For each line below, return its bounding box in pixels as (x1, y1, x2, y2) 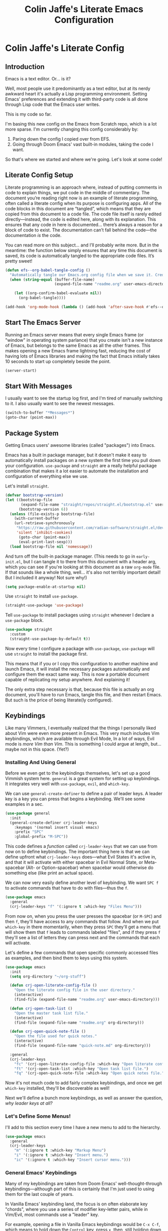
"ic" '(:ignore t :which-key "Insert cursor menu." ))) (14, 1157, 131, 1163)
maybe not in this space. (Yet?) (5, 746, 69, 752)
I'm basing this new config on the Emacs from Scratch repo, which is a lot (5, 121, 157, 127)
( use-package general (5, 811, 50, 816)
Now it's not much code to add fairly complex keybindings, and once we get (5, 1080, 162, 1086)
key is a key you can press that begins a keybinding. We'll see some (5, 796, 145, 802)
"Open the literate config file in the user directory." (14, 988, 135, 993)
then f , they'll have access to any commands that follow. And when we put (5, 918, 159, 924)
